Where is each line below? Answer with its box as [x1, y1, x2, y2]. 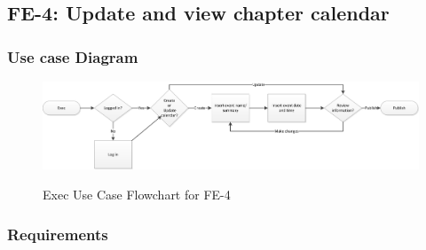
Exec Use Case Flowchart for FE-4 [43, 185, 231, 204]
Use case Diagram [7, 45, 138, 67]
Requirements [7, 223, 108, 245]
